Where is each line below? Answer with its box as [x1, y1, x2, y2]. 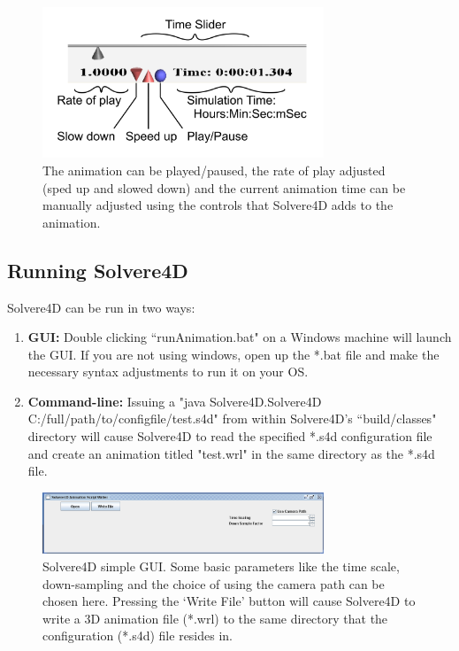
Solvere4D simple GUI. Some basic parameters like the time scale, [42, 557, 400, 576]
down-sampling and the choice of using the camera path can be [42, 574, 385, 593]
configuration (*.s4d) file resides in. [42, 626, 233, 645]
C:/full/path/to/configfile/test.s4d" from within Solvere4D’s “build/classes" [27, 409, 437, 428]
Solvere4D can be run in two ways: [7, 298, 195, 316]
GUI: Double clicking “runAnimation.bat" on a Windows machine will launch [27, 328, 452, 346]
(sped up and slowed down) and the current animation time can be [42, 178, 406, 197]
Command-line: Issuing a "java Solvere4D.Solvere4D [27, 391, 322, 410]
